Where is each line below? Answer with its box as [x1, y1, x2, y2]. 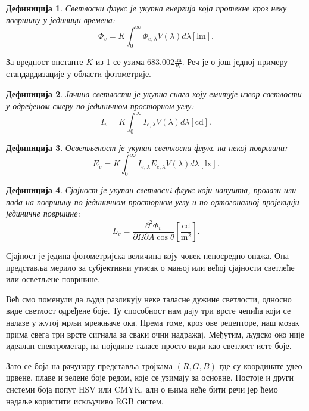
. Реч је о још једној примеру [182, 55, 288, 68]
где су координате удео [219, 359, 302, 372]
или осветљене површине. [6, 273, 100, 285]
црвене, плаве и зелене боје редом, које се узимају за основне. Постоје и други [6, 371, 294, 384]
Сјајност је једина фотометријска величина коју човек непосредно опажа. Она [6, 249, 289, 262]
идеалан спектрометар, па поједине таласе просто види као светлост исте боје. [6, 339, 292, 352]
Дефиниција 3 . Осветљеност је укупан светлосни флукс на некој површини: [6, 141, 288, 154]
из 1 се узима [95, 55, 145, 68]
